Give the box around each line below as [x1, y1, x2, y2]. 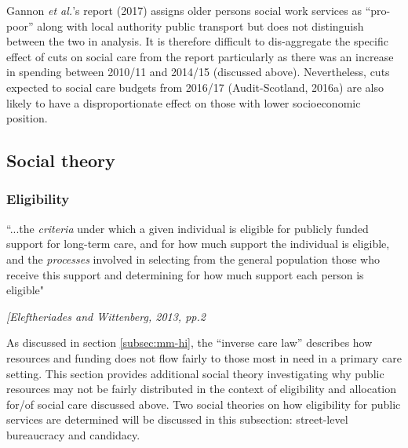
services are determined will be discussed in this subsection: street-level [6, 411, 348, 428]
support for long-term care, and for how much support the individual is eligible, [6, 235, 390, 252]
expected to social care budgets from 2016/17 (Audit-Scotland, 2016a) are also [6, 78, 384, 95]
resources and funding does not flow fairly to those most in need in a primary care [6, 349, 402, 366]
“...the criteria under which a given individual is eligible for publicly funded [6, 220, 369, 236]
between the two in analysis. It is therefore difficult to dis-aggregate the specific [6, 33, 388, 49]
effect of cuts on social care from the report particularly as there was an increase [6, 48, 394, 64]
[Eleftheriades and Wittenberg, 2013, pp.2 [6, 308, 206, 324]
